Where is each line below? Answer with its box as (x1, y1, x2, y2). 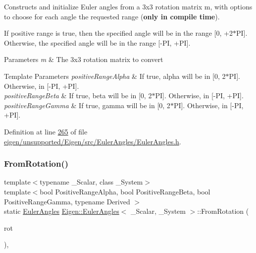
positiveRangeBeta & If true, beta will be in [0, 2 (4, 90, 152, 101)
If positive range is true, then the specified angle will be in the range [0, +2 (4, 28, 233, 38)
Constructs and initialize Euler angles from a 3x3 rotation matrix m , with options (4, 1, 253, 11)
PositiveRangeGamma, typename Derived (4, 196, 130, 206)
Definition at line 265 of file (4, 126, 88, 136)
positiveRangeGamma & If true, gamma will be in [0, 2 (4, 100, 170, 110)
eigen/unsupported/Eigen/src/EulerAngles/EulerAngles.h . (4, 136, 181, 146)
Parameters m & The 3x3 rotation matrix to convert (4, 54, 163, 64)
